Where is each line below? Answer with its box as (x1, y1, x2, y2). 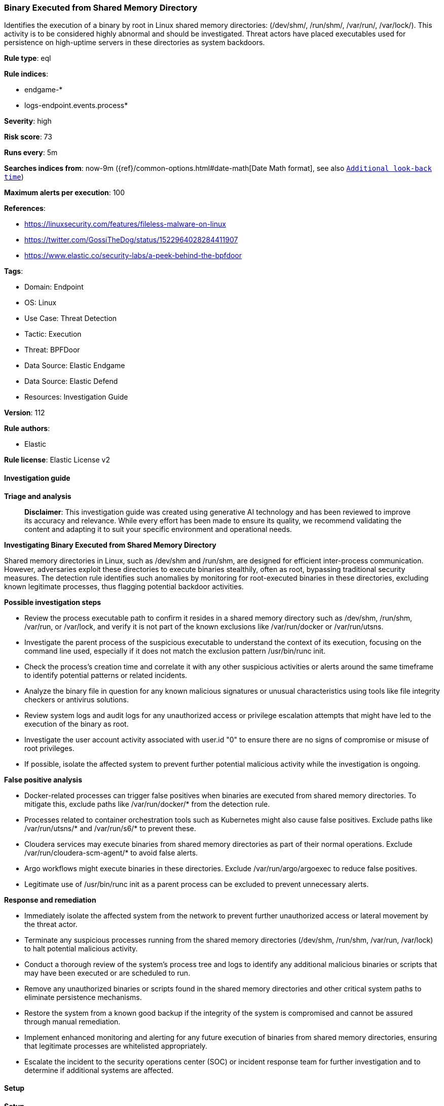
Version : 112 (4, 408, 45, 417)
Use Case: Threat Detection (24, 314, 117, 323)
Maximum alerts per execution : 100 (4, 188, 125, 197)
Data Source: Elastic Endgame (24, 361, 125, 370)
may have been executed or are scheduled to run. (24, 968, 191, 977)
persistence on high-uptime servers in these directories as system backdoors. (4, 38, 265, 47)
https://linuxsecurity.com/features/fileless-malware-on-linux (24, 220, 226, 229)
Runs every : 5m (4, 148, 58, 157)
